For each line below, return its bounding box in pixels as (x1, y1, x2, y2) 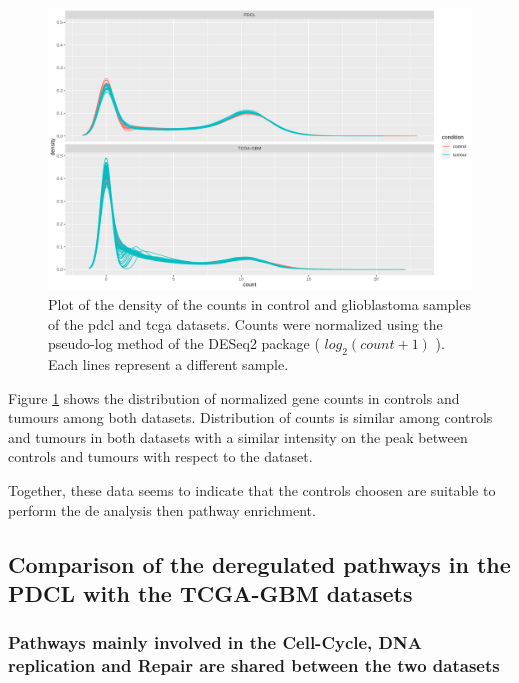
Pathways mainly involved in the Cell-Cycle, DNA (8, 630, 422, 655)
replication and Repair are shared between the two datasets (8, 653, 500, 678)
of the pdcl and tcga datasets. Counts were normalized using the (48, 313, 443, 334)
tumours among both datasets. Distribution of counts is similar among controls (8, 407, 493, 428)
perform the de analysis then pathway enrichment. (8, 499, 316, 520)
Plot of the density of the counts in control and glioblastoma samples (48, 293, 471, 314)
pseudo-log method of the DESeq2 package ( (48, 333, 320, 354)
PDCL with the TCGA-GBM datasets (8, 577, 413, 608)
